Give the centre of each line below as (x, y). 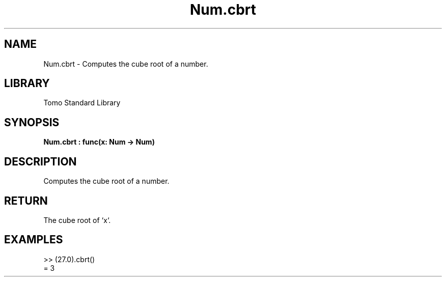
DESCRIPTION (40, 161)
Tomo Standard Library (82, 103)
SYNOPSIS (32, 122)
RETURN (26, 201)
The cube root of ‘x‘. (77, 220)
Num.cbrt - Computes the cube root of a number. (126, 64)
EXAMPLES (34, 240)
